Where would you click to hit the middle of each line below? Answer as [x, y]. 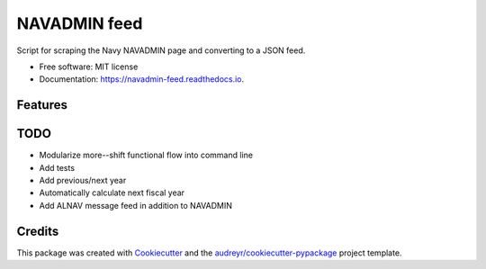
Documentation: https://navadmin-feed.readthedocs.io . [142, 79]
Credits [38, 231]
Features [42, 105]
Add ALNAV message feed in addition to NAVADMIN [136, 205]
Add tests [57, 167]
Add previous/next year [83, 181]
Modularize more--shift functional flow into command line [146, 155]
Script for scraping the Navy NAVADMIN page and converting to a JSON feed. [161, 50]
